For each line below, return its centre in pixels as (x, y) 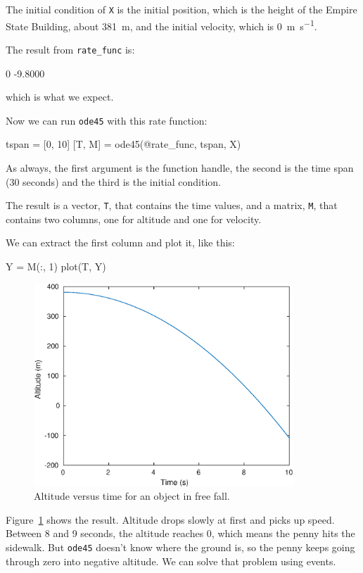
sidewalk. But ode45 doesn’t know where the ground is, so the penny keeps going (180, 547)
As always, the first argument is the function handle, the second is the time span (180, 168)
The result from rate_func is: (70, 49)
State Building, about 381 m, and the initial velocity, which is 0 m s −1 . (161, 25)
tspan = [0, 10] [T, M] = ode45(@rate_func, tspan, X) (123, 144)
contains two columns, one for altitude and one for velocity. (134, 219)
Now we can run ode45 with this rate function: (107, 120)
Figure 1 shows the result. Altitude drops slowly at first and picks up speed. (170, 519)
